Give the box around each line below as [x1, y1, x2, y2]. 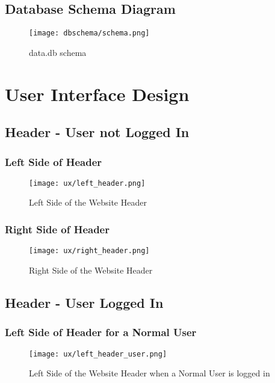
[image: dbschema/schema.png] [29, 29, 150, 38]
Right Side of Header [5, 222, 110, 236]
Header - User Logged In [5, 293, 164, 311]
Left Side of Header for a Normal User [5, 325, 197, 340]
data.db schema [29, 46, 87, 58]
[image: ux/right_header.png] [29, 247, 150, 256]
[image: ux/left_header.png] [29, 179, 146, 188]
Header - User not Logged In [5, 123, 190, 141]
